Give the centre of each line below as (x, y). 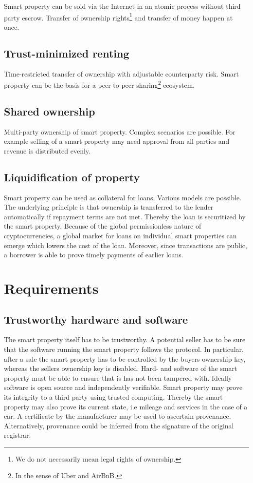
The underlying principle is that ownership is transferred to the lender (109, 207)
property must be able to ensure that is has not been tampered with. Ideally (118, 377)
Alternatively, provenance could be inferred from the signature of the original (119, 425)
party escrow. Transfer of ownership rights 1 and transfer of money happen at (118, 17)
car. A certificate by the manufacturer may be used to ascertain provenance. (117, 416)
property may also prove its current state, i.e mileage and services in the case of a (126, 406)
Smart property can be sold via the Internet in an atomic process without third (122, 6)
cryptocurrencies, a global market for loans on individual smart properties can (120, 236)
